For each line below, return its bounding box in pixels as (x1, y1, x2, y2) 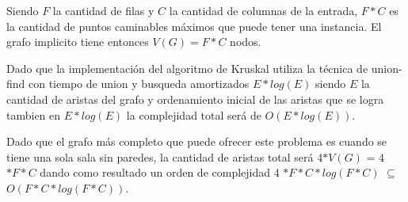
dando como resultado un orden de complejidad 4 (40, 164, 280, 181)
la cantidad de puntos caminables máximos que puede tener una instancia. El (6, 17, 382, 34)
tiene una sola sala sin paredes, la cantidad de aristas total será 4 (6, 148, 323, 165)
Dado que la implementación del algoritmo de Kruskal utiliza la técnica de (6, 59, 368, 76)
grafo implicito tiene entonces (6, 33, 149, 50)
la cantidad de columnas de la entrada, (169, 2, 358, 18)
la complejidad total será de (126, 106, 261, 123)
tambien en (6, 106, 61, 123)
